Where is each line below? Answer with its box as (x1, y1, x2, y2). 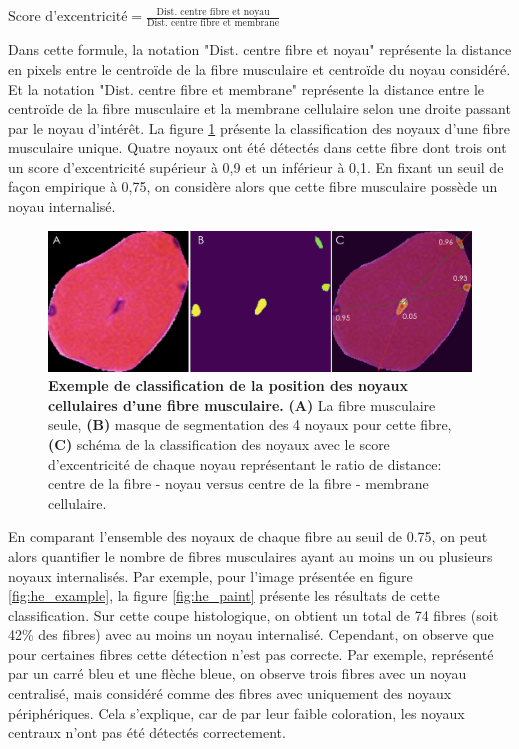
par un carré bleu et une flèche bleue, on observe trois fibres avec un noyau (8, 663, 467, 684)
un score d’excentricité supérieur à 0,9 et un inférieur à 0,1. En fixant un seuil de (8, 156, 504, 177)
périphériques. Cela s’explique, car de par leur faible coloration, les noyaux (8, 702, 465, 723)
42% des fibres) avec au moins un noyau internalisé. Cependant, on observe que (8, 624, 494, 645)
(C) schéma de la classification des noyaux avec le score (48, 433, 390, 454)
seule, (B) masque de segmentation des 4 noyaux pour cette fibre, (48, 414, 452, 435)
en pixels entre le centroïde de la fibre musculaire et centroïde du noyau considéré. (8, 58, 511, 79)
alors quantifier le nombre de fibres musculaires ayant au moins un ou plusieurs (8, 545, 493, 566)
